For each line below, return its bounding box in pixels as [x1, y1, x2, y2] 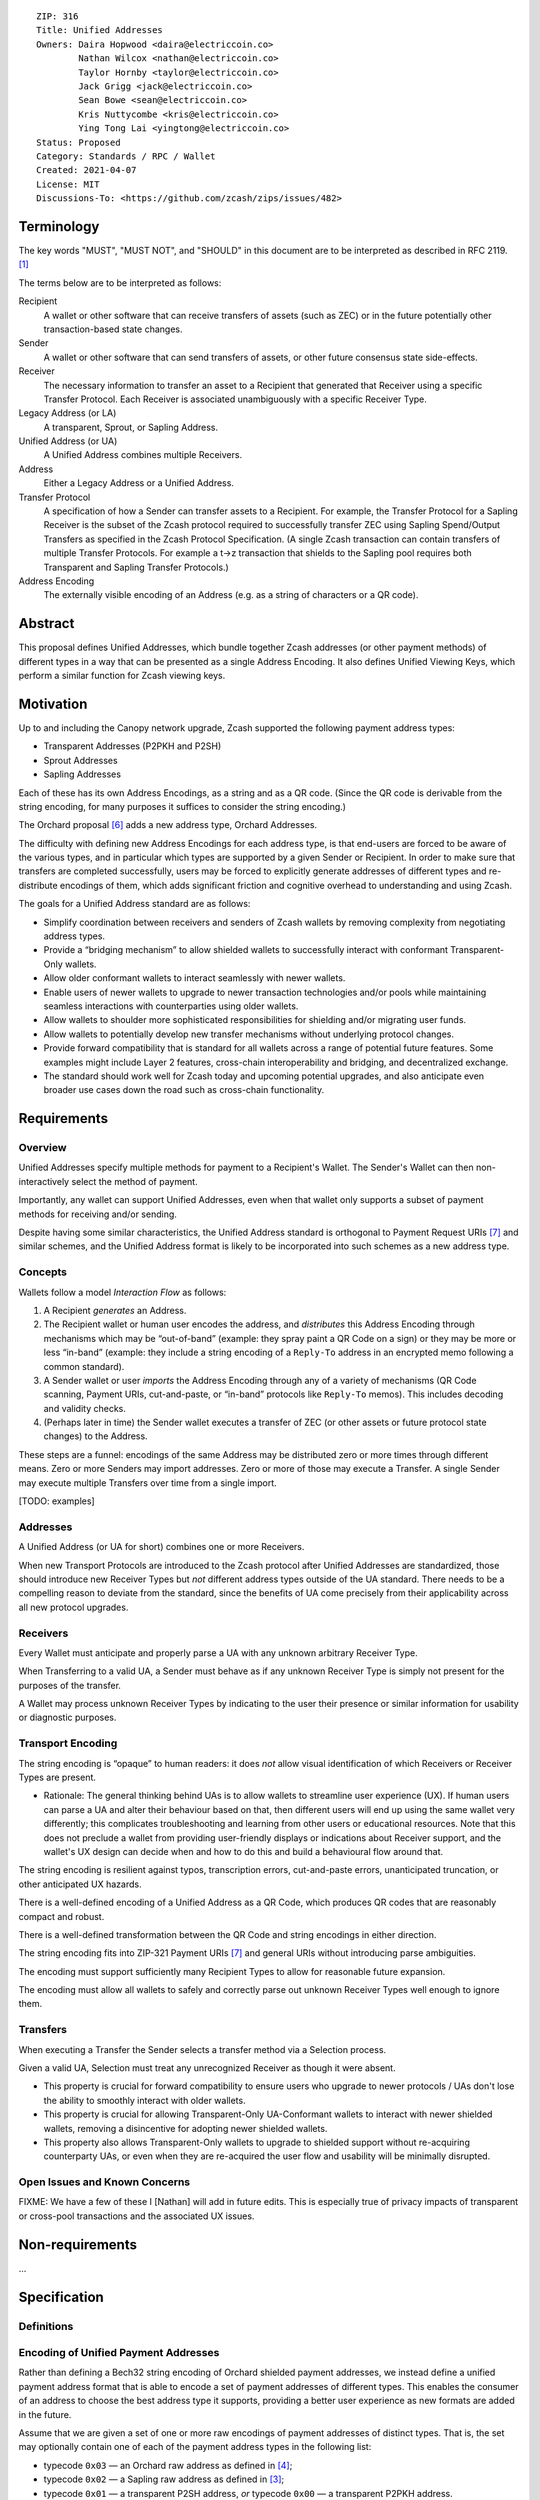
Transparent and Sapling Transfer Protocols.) [43, 561, 229, 573]
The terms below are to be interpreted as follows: [18, 276, 222, 289]
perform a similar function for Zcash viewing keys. [18, 670, 226, 682]
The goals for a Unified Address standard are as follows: [18, 898, 251, 910]
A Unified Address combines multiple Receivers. [43, 449, 243, 461]
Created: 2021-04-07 [36, 165, 137, 176]
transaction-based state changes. [43, 323, 183, 335]
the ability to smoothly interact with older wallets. [43, 2094, 246, 2106]
